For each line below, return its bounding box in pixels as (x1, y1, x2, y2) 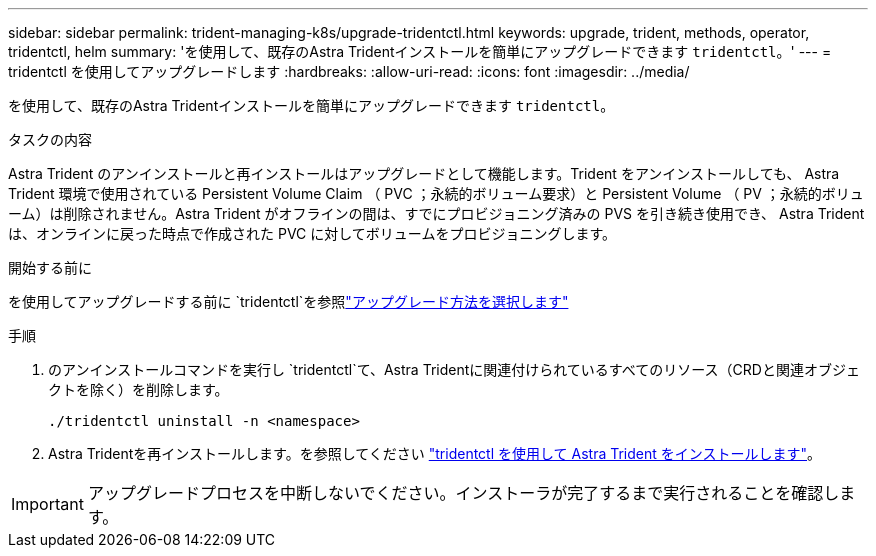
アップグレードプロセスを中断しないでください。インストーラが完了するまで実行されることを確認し (87, 483, 840, 503)
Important (11, 494, 84, 514)
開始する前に (8, 259, 92, 276)
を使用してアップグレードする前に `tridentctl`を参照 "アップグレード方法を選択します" (8, 293, 569, 310)
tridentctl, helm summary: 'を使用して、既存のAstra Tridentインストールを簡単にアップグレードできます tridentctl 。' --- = (8, 43, 832, 60)
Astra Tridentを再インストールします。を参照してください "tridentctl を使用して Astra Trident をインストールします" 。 (48, 445, 822, 462)
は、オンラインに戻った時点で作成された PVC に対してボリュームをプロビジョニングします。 (8, 225, 616, 242)
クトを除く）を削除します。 (48, 381, 229, 398)
